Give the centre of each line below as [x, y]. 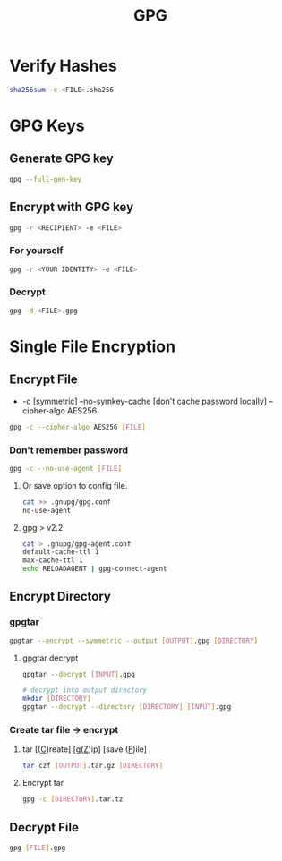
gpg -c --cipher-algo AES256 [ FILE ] [77, 427]
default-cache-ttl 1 [60, 552]
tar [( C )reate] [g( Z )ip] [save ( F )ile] [85, 749]
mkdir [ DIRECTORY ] [56, 699]
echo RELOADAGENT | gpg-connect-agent [94, 569]
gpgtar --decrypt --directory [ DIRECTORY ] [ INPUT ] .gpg [127, 707]
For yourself [36, 251]
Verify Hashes [64, 66]
